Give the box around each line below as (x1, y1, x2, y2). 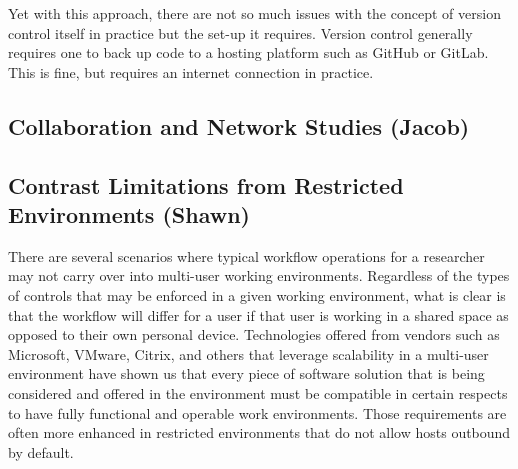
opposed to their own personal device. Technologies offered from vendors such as (8, 324, 500, 345)
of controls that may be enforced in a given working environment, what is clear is (8, 284, 506, 305)
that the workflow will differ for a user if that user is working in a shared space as (8, 304, 509, 325)
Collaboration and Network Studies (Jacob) (8, 110, 470, 141)
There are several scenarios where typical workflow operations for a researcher (8, 245, 485, 266)
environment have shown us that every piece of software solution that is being (8, 363, 485, 384)
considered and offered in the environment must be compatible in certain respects (8, 382, 508, 403)
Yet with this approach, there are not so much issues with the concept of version (8, 3, 501, 23)
